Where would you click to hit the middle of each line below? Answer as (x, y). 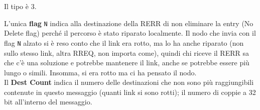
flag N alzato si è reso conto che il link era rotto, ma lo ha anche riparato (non (124, 42)
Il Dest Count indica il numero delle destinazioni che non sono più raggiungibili (129, 82)
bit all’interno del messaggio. (48, 102)
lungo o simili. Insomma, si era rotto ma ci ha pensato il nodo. (100, 72)
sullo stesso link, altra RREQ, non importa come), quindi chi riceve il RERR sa (126, 52)
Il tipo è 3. (20, 6)
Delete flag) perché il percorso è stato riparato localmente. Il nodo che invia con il (130, 33)
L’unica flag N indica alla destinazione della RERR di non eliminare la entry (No (129, 23)
